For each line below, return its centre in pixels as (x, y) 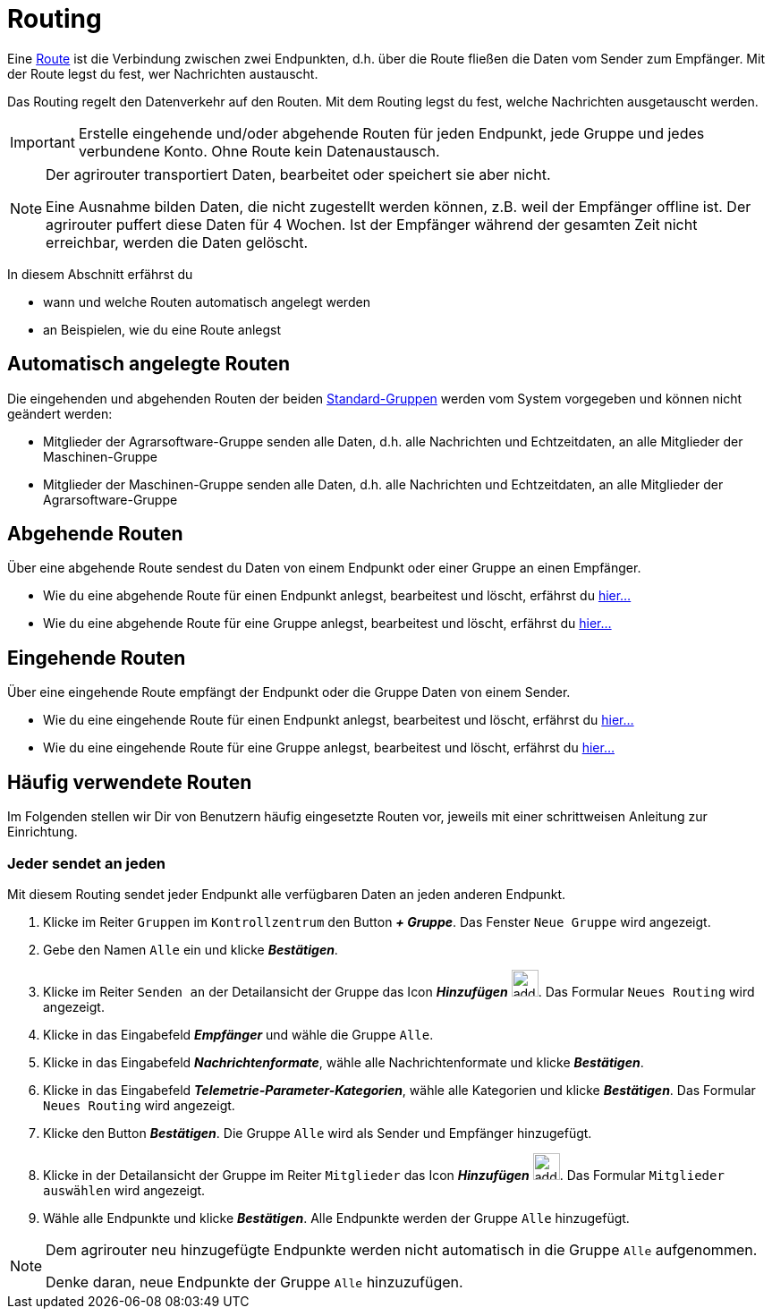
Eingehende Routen (97, 658)
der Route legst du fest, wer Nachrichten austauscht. (163, 73)
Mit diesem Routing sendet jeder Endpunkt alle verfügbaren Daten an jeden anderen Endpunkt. (287, 894)
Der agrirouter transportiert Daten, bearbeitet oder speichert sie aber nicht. (298, 174)
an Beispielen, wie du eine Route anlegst (162, 329)
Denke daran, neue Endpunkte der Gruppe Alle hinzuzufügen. (255, 1282)
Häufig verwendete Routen (130, 782)
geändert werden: (60, 413)
